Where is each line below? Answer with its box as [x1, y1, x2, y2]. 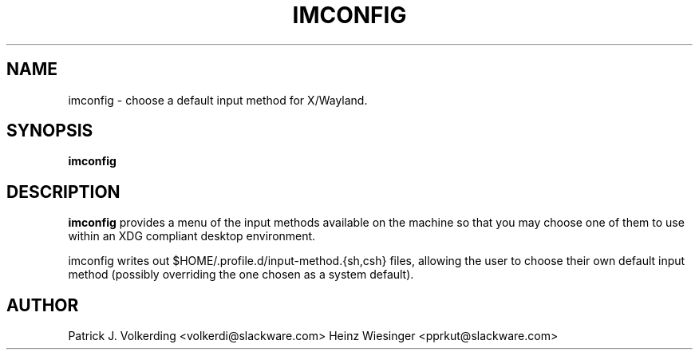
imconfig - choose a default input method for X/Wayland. [68, 93, 368, 107]
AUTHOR [6, 295, 79, 315]
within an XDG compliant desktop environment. [68, 229, 316, 243]
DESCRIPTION [6, 181, 120, 202]
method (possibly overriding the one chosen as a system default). [68, 267, 414, 282]
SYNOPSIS [6, 121, 93, 141]
